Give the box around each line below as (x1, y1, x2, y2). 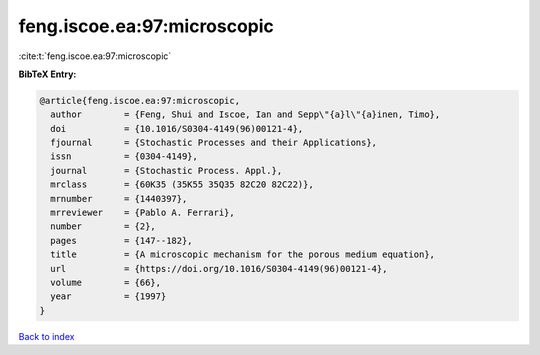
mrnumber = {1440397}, (50, 193, 188, 204)
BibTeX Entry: (18, 68, 77, 80)
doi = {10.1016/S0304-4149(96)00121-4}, (50, 123, 304, 134)
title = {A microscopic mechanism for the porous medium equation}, (50, 249, 435, 260)
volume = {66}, (50, 277, 162, 288)
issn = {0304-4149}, (50, 151, 199, 162)
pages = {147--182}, (50, 235, 194, 246)
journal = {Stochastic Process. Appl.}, (50, 165, 283, 176)
